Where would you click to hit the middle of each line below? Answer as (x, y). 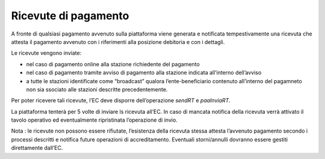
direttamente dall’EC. (37, 148)
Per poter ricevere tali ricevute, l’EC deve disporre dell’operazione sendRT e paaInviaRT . (121, 101)
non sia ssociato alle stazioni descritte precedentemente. (97, 89)
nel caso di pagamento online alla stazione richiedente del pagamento (113, 64)
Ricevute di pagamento (70, 16)
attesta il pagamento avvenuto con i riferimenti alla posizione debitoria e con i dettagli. (118, 42)
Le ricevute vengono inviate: (46, 53)
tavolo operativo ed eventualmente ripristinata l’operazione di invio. (94, 120)
